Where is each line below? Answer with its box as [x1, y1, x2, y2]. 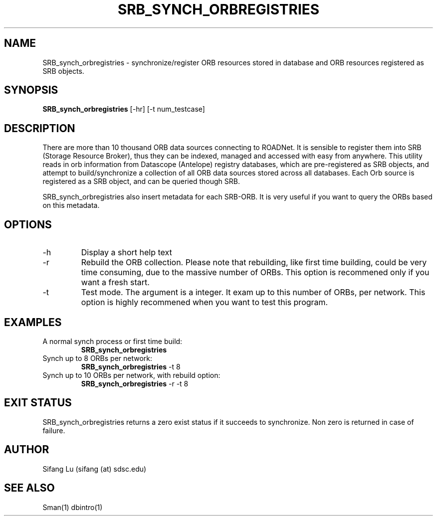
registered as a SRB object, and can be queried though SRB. [42, 177, 240, 186]
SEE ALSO [4, 482, 55, 495]
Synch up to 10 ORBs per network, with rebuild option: [42, 370, 220, 379]
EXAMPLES [4, 316, 62, 329]
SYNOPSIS [4, 84, 58, 97]
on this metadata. [42, 201, 100, 210]
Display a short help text [81, 247, 172, 258]
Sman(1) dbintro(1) [42, 503, 103, 512]
